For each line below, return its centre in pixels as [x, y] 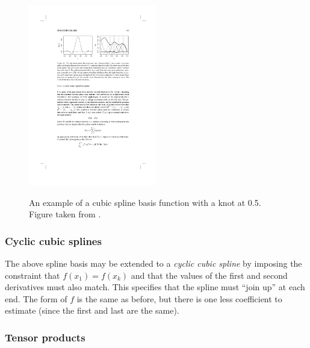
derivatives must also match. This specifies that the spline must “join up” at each [155, 287]
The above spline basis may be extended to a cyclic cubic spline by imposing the [153, 263]
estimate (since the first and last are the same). [92, 310]
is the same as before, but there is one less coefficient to [179, 298]
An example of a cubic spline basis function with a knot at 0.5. [145, 202]
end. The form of [36, 298]
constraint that [33, 275]
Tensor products [45, 337]
